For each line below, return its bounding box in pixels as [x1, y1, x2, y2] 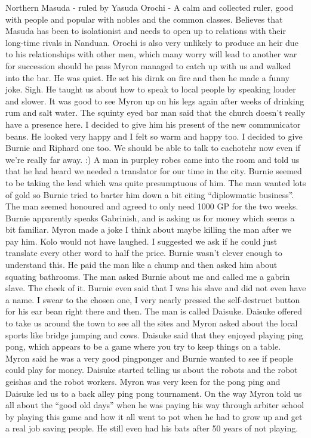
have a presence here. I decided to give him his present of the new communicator [5, 118, 301, 130]
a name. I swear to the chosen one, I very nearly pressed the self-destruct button [5, 293, 300, 306]
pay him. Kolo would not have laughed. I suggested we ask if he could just [5, 235, 278, 247]
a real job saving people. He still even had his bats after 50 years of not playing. [5, 422, 298, 434]
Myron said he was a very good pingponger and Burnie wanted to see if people [5, 351, 294, 364]
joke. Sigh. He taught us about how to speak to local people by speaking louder [5, 83, 296, 95]
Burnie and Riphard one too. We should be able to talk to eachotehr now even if [5, 141, 301, 154]
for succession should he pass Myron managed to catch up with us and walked [5, 59, 291, 72]
